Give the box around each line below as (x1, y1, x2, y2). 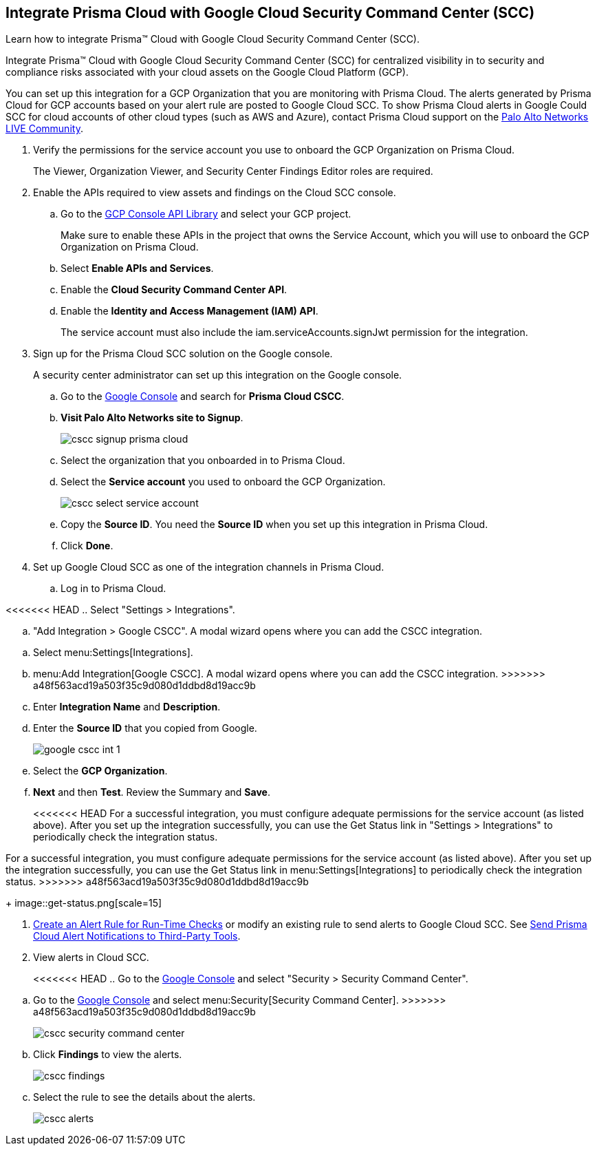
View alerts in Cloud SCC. (33, 951, 149, 964)
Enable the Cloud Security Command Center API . (61, 284, 287, 296)
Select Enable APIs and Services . (61, 262, 214, 275)
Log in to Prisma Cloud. (61, 582, 166, 595)
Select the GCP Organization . (33, 765, 168, 777)
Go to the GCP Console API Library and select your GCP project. (61, 208, 351, 220)
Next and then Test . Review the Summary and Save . (33, 786, 270, 799)
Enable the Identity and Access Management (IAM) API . (61, 305, 318, 317)
